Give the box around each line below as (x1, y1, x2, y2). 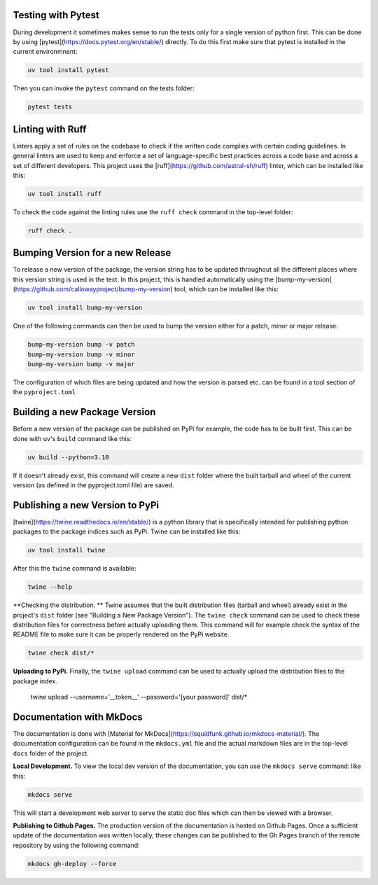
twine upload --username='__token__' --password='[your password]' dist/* (30, 693, 248, 702)
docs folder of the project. (13, 749, 89, 758)
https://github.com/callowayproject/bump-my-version (15, 285, 171, 293)
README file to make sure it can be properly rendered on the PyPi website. (13, 630, 230, 639)
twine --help (27, 583, 73, 591)
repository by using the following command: (13, 841, 140, 849)
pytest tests (27, 103, 73, 111)
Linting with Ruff (13, 123, 87, 135)
